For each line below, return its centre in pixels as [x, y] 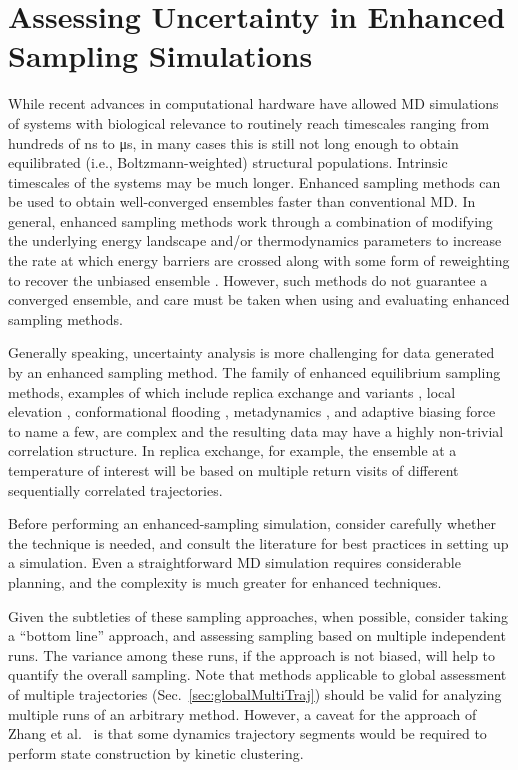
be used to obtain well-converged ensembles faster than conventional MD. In [242, 201]
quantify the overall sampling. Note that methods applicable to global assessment [257, 674]
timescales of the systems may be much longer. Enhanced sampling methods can [254, 181]
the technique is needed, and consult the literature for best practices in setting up [258, 542]
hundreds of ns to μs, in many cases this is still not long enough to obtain [233, 142]
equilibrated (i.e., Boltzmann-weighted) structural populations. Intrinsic [228, 162]
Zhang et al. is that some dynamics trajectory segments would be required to [247, 733]
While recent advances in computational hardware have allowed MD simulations [253, 103]
